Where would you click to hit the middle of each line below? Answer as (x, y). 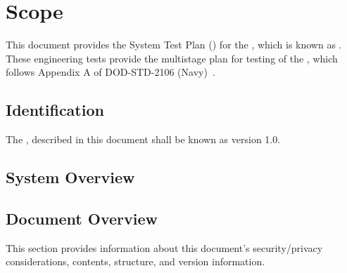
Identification (55, 110)
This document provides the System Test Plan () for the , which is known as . (174, 45)
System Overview (70, 177)
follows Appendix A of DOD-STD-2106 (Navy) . (111, 72)
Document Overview (82, 218)
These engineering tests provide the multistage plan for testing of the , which (172, 58)
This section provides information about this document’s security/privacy (164, 247)
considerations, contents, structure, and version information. (135, 261)
